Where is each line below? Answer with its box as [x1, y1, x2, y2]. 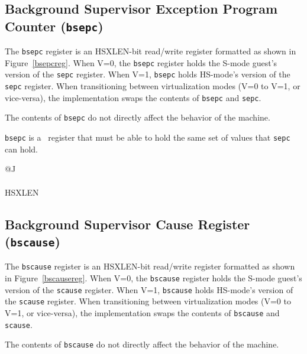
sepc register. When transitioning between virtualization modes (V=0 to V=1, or [5, 80, 300, 92]
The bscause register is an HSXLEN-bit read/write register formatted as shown [5, 260, 295, 272]
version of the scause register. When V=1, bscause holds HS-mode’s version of [5, 283, 293, 295]
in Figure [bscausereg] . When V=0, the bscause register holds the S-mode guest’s [5, 271, 302, 284]
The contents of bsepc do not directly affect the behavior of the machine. [5, 111, 270, 124]
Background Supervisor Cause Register [5, 215, 250, 233]
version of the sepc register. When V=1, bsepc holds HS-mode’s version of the [5, 68, 290, 80]
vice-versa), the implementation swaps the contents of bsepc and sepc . [5, 91, 261, 103]
